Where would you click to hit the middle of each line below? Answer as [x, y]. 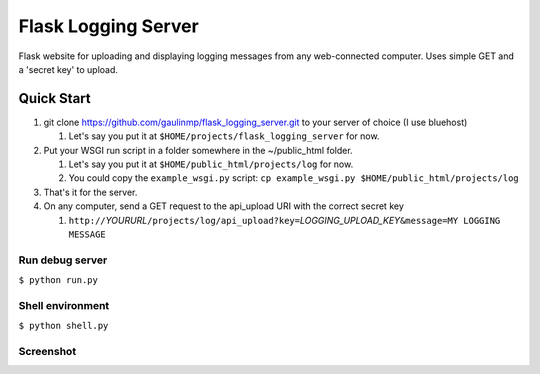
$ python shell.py [63, 326]
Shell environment [64, 305]
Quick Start [54, 98]
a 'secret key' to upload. [68, 69]
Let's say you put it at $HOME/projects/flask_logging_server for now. [224, 136]
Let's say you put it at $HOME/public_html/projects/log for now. [211, 164]
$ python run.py [58, 280]
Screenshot [47, 352]
